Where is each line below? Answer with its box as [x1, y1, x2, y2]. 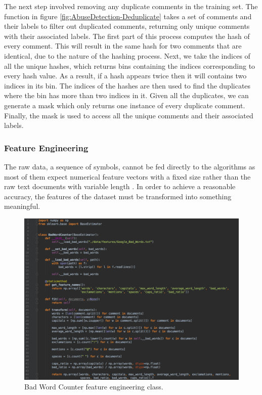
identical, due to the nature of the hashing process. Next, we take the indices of [4, 50, 250, 61]
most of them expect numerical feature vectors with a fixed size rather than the [4, 171, 251, 182]
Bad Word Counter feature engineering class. [24, 381, 163, 392]
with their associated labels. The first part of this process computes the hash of [4, 30, 250, 41]
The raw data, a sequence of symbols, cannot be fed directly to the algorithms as [4, 161, 255, 171]
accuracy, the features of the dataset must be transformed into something [4, 191, 232, 201]
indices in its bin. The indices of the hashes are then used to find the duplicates [4, 80, 251, 91]
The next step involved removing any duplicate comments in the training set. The [4, 1, 258, 11]
